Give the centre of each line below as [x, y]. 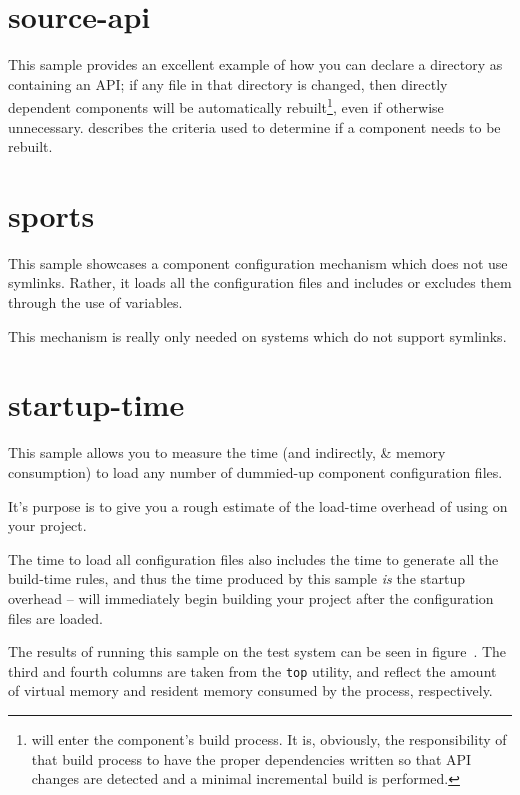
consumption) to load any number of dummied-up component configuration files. [255, 471]
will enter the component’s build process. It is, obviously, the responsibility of [269, 738]
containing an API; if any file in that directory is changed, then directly [228, 83]
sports [51, 214]
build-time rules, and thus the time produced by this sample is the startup [236, 578]
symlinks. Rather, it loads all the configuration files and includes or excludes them [260, 282]
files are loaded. [56, 617]
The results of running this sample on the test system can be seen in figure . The [257, 651]
